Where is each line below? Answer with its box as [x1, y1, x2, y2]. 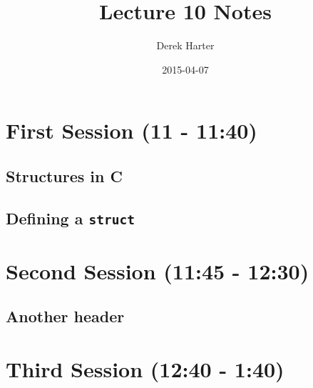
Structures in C [6, 164, 123, 186]
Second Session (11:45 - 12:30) [6, 256, 309, 285]
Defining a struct [6, 207, 135, 229]
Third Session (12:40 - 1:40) [6, 354, 284, 383]
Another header [6, 305, 125, 327]
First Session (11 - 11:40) [6, 116, 257, 145]
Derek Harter [156, 38, 215, 53]
